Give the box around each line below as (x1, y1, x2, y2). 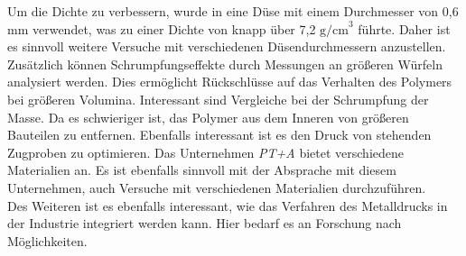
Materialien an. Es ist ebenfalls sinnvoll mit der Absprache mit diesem (7, 160, 396, 179)
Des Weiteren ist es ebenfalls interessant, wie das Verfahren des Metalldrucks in (7, 196, 448, 215)
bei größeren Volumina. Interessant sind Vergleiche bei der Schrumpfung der (7, 89, 429, 108)
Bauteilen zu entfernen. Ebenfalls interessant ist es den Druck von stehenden (7, 125, 432, 144)
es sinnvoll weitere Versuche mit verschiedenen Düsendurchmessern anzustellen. (7, 37, 446, 56)
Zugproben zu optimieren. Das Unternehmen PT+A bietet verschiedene (7, 142, 404, 161)
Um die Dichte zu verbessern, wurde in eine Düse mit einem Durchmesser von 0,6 (7, 2, 459, 20)
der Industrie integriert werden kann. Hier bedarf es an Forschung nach (7, 214, 402, 233)
